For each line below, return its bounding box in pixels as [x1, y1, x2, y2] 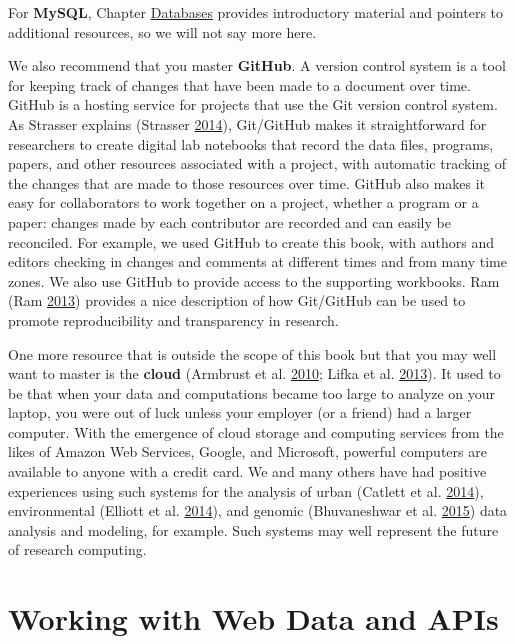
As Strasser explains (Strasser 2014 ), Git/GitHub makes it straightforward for [8, 113, 487, 134]
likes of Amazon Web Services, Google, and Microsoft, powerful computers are [8, 441, 487, 462]
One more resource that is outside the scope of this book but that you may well [8, 343, 497, 364]
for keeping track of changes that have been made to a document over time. [8, 74, 471, 95]
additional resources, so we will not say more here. [8, 21, 317, 42]
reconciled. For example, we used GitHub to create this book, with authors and [8, 231, 495, 252]
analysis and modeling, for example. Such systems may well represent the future [8, 519, 499, 540]
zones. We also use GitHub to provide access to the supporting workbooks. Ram [8, 270, 500, 291]
